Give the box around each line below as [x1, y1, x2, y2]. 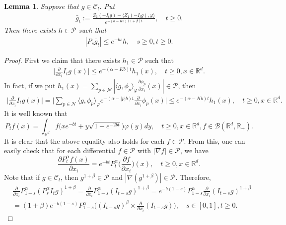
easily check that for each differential [4, 145, 116, 156]
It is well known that [4, 108, 68, 118]
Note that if [4, 172, 40, 182]
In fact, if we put [4, 80, 56, 91]
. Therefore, [175, 172, 211, 182]
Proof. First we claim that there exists [4, 55, 120, 65]
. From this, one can [184, 135, 245, 146]
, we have [180, 145, 209, 156]
